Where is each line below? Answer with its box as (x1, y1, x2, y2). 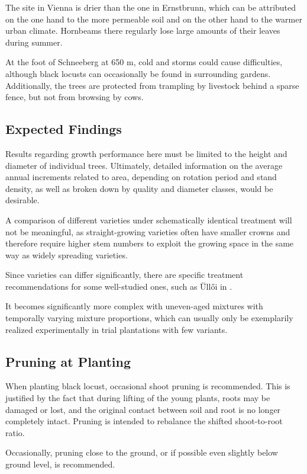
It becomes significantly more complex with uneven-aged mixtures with (5, 300, 263, 312)
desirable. (5, 194, 40, 206)
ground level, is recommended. (5, 458, 115, 470)
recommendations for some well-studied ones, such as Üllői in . (5, 280, 232, 292)
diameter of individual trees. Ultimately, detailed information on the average (5, 159, 283, 171)
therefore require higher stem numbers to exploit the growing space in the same (5, 237, 294, 249)
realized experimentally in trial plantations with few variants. (5, 323, 228, 335)
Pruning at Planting (5, 352, 131, 370)
